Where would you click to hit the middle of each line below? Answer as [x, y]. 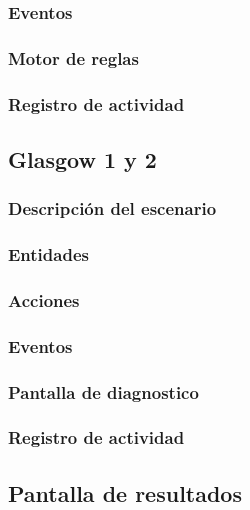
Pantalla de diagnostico [103, 391]
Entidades [48, 254]
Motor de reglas [73, 57]
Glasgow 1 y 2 [82, 158]
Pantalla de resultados [125, 492]
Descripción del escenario [112, 208]
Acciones [44, 299]
